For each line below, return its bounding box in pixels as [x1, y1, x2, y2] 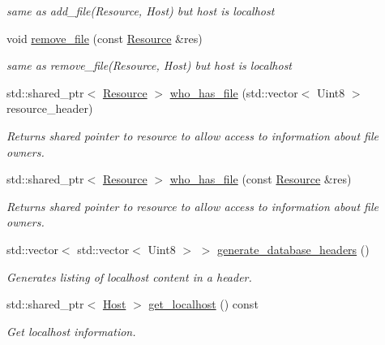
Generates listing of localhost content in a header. [6, 268, 252, 285]
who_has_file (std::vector [169, 84, 298, 101]
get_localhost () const [148, 295, 259, 313]
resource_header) [6, 100, 93, 117]
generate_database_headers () [217, 240, 370, 257]
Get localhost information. [6, 322, 136, 339]
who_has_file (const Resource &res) [169, 170, 352, 188]
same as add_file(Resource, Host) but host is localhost [6, 2, 275, 19]
